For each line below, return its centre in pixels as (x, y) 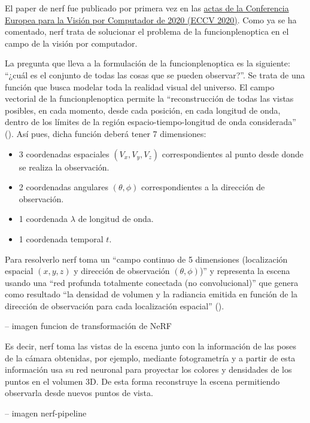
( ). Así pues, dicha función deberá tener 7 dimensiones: (106, 133)
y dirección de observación (122, 271)
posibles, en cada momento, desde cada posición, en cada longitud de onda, (143, 110)
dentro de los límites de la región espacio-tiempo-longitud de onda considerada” (151, 122)
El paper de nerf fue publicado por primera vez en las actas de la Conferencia (147, 8)
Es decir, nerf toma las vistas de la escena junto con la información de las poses (151, 346)
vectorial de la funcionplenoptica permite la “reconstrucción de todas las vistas (149, 98)
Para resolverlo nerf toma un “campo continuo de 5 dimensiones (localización (146, 259)
